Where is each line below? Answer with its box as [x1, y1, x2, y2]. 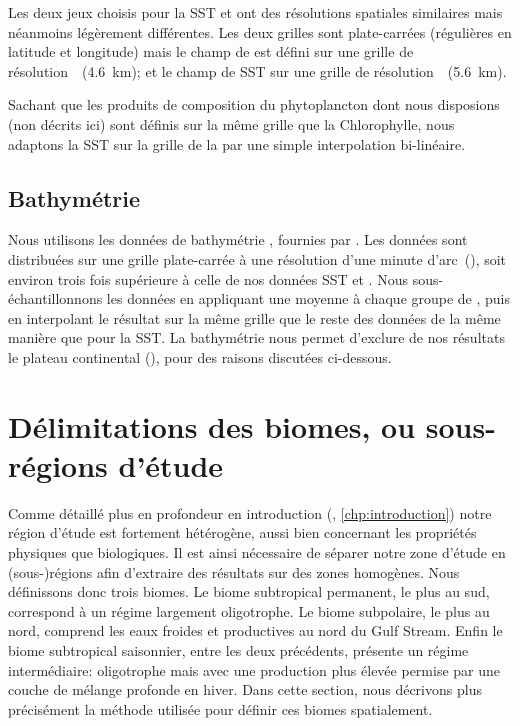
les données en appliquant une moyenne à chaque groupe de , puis [106, 288, 511, 309]
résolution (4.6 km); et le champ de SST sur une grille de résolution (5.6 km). [8, 60, 507, 81]
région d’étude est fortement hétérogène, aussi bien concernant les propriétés [8, 522, 477, 543]
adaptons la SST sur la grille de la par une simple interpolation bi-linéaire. [8, 133, 466, 154]
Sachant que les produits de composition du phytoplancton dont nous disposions [8, 94, 500, 115]
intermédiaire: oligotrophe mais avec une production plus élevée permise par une [8, 659, 501, 680]
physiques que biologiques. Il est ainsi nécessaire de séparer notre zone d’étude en [8, 542, 506, 563]
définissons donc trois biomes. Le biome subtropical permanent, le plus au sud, [8, 581, 490, 602]
